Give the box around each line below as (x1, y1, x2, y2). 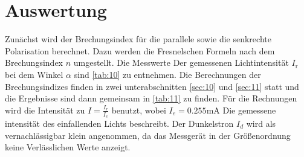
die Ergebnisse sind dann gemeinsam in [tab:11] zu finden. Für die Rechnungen (5, 92, 297, 104)
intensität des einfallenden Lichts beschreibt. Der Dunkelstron (5, 117, 234, 129)
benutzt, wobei (111, 103, 166, 116)
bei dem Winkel (5, 68, 63, 80)
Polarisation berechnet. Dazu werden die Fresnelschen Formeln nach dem (5, 44, 275, 57)
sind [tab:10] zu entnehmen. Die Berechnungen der (74, 68, 261, 80)
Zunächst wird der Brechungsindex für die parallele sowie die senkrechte (5, 33, 271, 45)
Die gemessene (222, 103, 276, 116)
